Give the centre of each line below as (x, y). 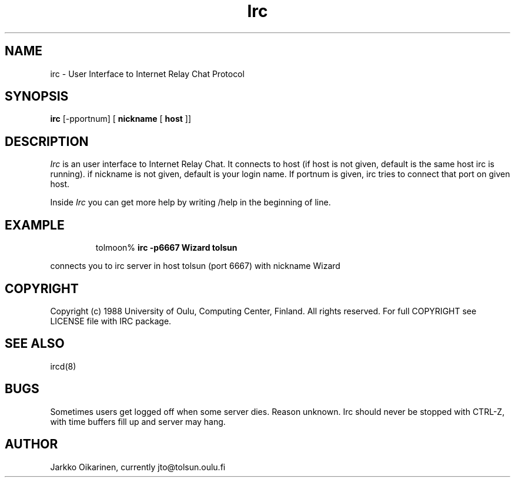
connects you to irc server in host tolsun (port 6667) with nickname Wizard (195, 266)
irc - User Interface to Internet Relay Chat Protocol (147, 74)
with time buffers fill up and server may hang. (138, 421)
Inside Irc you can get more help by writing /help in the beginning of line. (190, 202)
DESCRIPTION (47, 141)
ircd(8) (63, 366)
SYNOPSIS (37, 97)
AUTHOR (31, 444)
